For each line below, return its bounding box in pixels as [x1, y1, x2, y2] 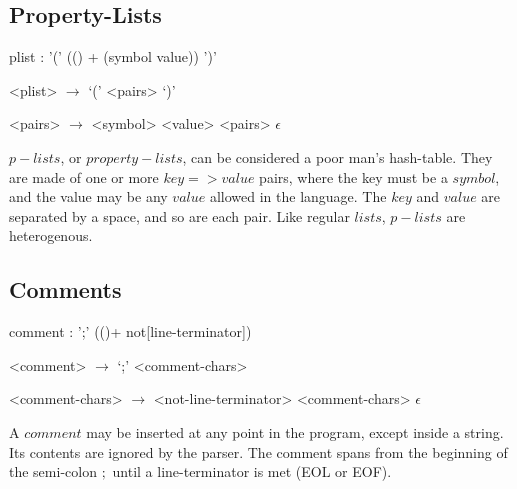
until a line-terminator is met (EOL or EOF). [112, 461, 392, 482]
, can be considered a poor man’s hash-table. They [182, 146, 493, 167]
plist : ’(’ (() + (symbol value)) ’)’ [9, 46, 217, 67]
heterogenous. [9, 225, 93, 246]
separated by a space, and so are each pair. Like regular [9, 205, 350, 226]
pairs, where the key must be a [259, 166, 448, 187]
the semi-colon [9, 461, 97, 482]
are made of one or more [9, 166, 159, 187]
